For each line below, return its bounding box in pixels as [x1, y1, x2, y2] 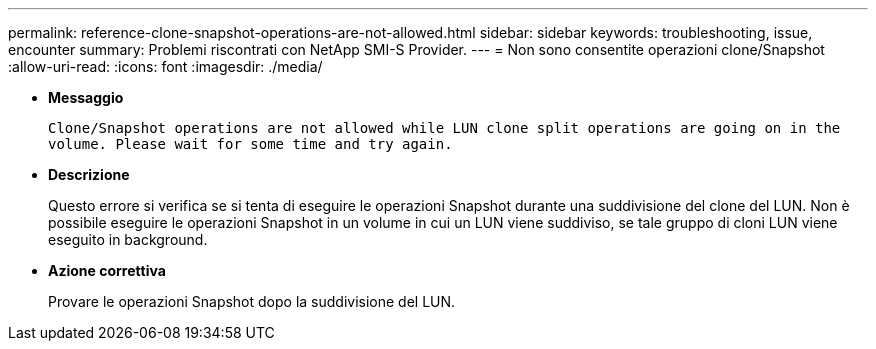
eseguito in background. [48, 231, 208, 248]
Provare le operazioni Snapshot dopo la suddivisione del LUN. [48, 293, 456, 310]
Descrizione [48, 166, 130, 183]
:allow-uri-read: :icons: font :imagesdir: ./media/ [8, 58, 323, 75]
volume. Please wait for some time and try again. [48, 136, 453, 152]
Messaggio [48, 89, 124, 106]
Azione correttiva [48, 262, 166, 279]
